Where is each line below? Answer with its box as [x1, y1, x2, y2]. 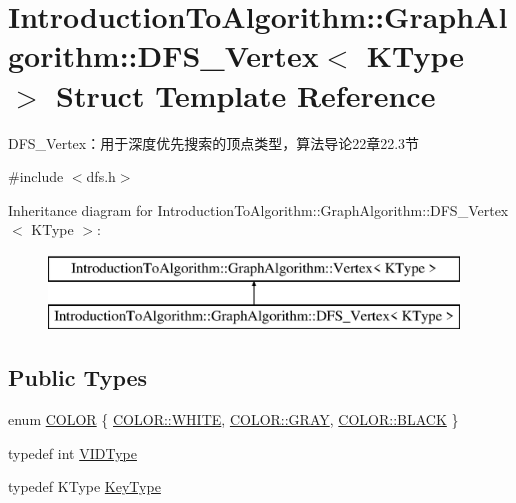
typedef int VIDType [8, 442, 137, 463]
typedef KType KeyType [8, 476, 161, 497]
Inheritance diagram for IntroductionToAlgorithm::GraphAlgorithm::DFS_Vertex [8, 199, 509, 220]
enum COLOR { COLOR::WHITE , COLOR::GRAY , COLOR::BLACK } [8, 409, 459, 430]
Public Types [8, 362, 148, 393]
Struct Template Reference [56, 74, 436, 115]
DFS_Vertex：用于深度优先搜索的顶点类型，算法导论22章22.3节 [8, 132, 420, 153]
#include [8, 166, 64, 187]
